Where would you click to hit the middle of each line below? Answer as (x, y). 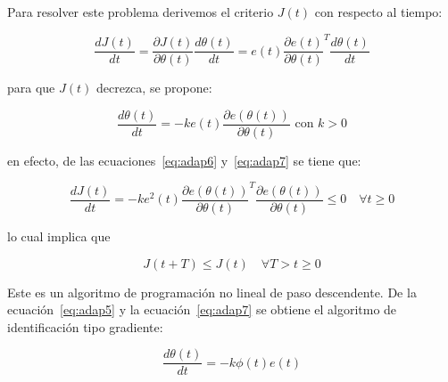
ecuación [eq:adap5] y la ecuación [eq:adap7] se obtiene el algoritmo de (202, 309)
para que (31, 88)
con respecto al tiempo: (378, 12)
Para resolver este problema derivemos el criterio (141, 12)
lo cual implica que (59, 236)
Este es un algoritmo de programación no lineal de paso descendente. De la (212, 292)
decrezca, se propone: (154, 88)
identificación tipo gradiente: (85, 326)
